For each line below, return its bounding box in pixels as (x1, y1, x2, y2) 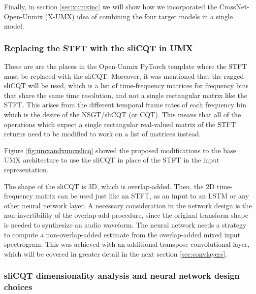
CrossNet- (219, 1, 250, 11)
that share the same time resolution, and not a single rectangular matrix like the (4, 90, 247, 100)
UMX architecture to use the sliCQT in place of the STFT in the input (4, 155, 220, 165)
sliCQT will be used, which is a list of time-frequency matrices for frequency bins (4, 80, 249, 91)
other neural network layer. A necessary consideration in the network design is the (4, 200, 252, 210)
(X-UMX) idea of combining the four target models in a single (45, 11, 233, 21)
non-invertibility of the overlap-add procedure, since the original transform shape (4, 210, 249, 220)
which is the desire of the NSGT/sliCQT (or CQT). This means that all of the (4, 109, 241, 119)
